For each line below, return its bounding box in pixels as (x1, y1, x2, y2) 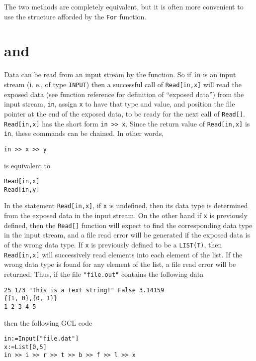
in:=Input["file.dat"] (4, 335, 79, 343)
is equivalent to (4, 160, 51, 170)
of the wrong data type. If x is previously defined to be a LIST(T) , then (4, 240, 222, 250)
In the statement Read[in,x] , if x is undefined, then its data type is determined (4, 200, 248, 211)
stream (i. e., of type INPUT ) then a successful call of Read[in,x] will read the (4, 79, 242, 90)
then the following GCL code (4, 317, 92, 328)
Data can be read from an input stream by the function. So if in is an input (4, 69, 236, 80)
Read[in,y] (4, 186, 40, 193)
